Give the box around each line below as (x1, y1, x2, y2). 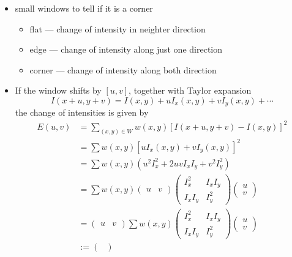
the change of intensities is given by (15, 106, 149, 119)
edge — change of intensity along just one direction (29, 43, 223, 56)
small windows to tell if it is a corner (15, 2, 153, 14)
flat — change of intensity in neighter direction (29, 22, 206, 35)
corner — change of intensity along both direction (29, 63, 217, 76)
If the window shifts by (15, 84, 102, 97)
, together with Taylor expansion (129, 84, 252, 97)
